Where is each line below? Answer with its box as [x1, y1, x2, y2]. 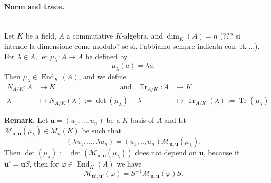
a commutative [66, 30, 113, 41]
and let [164, 115, 186, 125]
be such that [82, 125, 121, 136]
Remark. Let [4, 115, 48, 125]
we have [117, 158, 142, 169]
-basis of [128, 115, 154, 125]
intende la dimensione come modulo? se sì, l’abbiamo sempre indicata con [4, 40, 236, 51]
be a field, [25, 30, 56, 41]
